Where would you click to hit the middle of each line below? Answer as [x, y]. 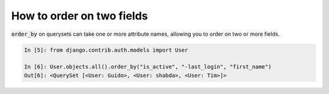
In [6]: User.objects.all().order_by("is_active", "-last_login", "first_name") [148, 67]
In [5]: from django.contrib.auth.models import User [106, 50]
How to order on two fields [80, 16]
